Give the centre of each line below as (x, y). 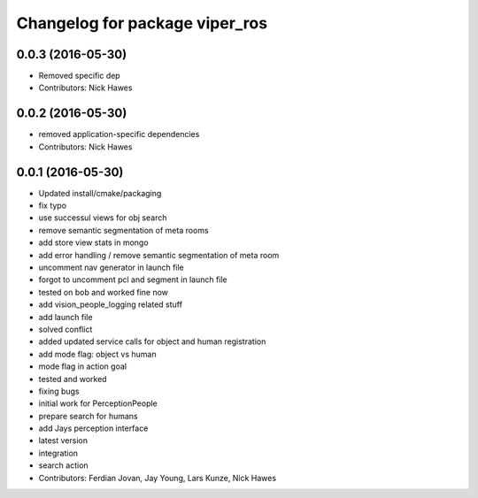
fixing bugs (59, 391)
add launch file (66, 317)
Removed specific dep (79, 76)
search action (63, 465)
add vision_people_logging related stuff (111, 304)
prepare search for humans (88, 416)
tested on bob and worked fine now (103, 292)
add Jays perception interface (93, 428)
